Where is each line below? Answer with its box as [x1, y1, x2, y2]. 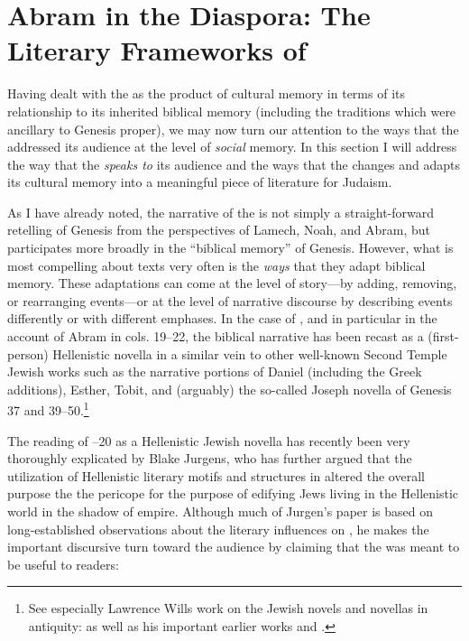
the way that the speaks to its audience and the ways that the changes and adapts [7, 154, 460, 173]
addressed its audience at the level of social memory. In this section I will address [7, 137, 457, 156]
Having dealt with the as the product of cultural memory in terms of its [7, 84, 405, 103]
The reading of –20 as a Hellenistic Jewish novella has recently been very [7, 431, 410, 450]
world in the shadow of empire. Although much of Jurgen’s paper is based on [7, 502, 434, 521]
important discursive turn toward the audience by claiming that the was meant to [7, 537, 460, 556]
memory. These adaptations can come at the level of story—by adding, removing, [7, 274, 457, 293]
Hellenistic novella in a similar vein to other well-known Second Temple [52, 344, 447, 363]
